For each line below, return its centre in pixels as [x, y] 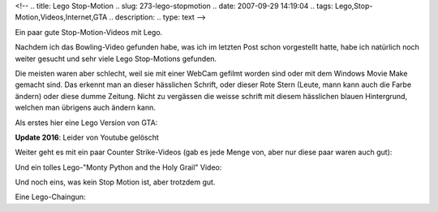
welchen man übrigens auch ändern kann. [85, 108]
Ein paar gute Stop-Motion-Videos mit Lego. [89, 32]
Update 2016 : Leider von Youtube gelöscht [87, 137]
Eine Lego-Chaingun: [50, 197]
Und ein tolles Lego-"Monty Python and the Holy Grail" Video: [118, 167]
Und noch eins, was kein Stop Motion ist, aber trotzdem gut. [115, 182]
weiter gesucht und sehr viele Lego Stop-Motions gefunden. [116, 58]
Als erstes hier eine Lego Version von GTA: [86, 123]
